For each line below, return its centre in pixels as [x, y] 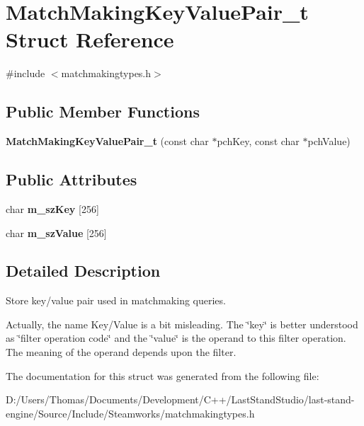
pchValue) [329, 141]
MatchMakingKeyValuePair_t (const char [107, 141]
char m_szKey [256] [52, 208]
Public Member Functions [103, 111]
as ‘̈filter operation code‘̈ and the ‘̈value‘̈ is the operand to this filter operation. [176, 338]
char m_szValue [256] [56, 232]
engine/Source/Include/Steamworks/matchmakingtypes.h [130, 413]
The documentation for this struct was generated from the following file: [163, 375]
